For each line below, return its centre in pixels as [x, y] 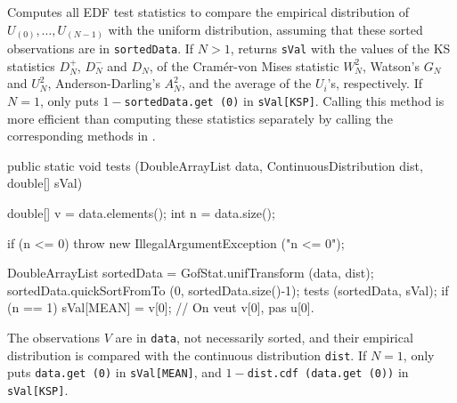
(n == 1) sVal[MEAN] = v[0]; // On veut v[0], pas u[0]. [161, 307]
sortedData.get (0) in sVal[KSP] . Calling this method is [284, 100]
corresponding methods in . [82, 136]
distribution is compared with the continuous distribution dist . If [187, 355]
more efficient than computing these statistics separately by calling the [200, 118]
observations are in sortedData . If [101, 48]
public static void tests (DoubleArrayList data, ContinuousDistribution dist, [215, 165]
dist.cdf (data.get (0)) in [328, 372]
